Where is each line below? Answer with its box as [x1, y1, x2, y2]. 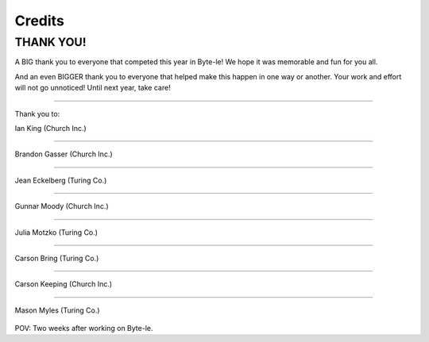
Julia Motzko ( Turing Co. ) [14, 227, 99, 237]
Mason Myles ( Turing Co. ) [14, 305, 100, 315]
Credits [14, 12, 65, 29]
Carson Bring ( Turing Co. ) [14, 253, 99, 263]
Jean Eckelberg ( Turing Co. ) [14, 175, 107, 185]
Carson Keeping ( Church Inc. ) [14, 279, 113, 289]
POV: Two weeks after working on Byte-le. [14, 324, 153, 333]
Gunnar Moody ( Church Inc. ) [14, 202, 109, 211]
